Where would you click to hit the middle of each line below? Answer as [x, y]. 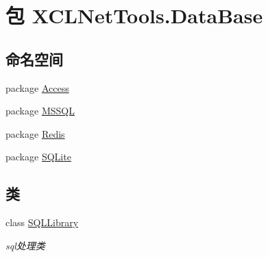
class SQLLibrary [42, 222]
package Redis [35, 133]
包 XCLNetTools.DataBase [134, 15]
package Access [37, 87]
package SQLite [38, 157]
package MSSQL [40, 111]
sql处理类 [25, 245]
